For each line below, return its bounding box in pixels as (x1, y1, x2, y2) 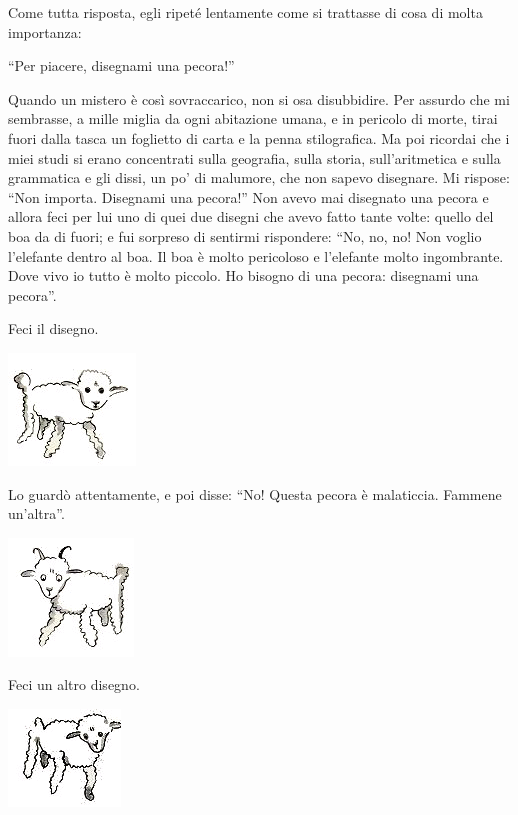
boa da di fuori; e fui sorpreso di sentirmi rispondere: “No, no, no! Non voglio (8, 225, 482, 246)
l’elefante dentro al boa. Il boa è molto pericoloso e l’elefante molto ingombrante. (8, 245, 504, 266)
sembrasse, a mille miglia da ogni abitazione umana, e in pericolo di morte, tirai (8, 108, 498, 129)
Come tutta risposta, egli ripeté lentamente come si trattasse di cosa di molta (8, 2, 483, 22)
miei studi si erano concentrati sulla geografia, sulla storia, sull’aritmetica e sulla (8, 147, 501, 168)
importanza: (8, 21, 82, 42)
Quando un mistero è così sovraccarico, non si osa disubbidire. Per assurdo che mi (8, 88, 510, 109)
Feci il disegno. (8, 318, 99, 339)
